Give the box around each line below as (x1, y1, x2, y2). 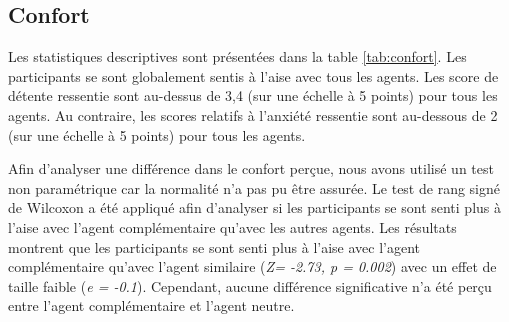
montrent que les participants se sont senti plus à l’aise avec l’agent (8, 236, 421, 257)
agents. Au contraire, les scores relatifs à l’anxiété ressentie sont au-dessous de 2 (8, 104, 498, 125)
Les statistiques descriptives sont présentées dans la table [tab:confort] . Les (8, 46, 467, 67)
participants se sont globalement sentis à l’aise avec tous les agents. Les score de (8, 65, 499, 86)
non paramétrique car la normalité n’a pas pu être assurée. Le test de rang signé (8, 177, 500, 198)
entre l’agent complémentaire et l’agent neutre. (8, 295, 295, 316)
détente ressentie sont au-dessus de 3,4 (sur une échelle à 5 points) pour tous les (8, 85, 498, 106)
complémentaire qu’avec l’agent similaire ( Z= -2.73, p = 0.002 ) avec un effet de (8, 256, 497, 277)
